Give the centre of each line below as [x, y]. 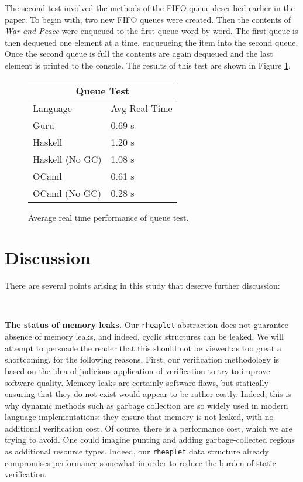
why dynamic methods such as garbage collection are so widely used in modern [147, 405]
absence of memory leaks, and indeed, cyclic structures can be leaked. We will [144, 336]
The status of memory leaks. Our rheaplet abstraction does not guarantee [147, 325]
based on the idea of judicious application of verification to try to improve [137, 370]
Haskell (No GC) [67, 159]
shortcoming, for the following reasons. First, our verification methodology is [142, 359]
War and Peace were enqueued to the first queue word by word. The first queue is [151, 31]
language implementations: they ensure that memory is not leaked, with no [139, 417]
